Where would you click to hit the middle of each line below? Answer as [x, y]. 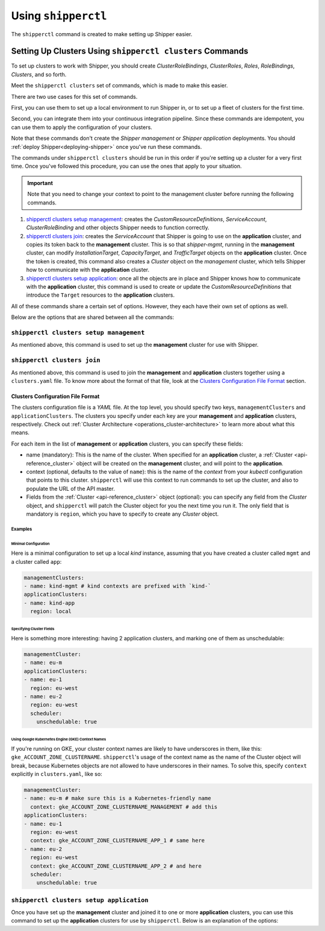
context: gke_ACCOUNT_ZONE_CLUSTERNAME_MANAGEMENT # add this [124, 807]
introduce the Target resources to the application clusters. [101, 295]
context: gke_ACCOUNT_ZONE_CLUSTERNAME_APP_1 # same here [118, 841]
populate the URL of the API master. [71, 488]
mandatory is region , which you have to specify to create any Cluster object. [122, 514]
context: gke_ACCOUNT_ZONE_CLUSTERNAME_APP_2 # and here [116, 866]
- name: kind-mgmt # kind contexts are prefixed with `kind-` [117, 586]
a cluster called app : [36, 561]
